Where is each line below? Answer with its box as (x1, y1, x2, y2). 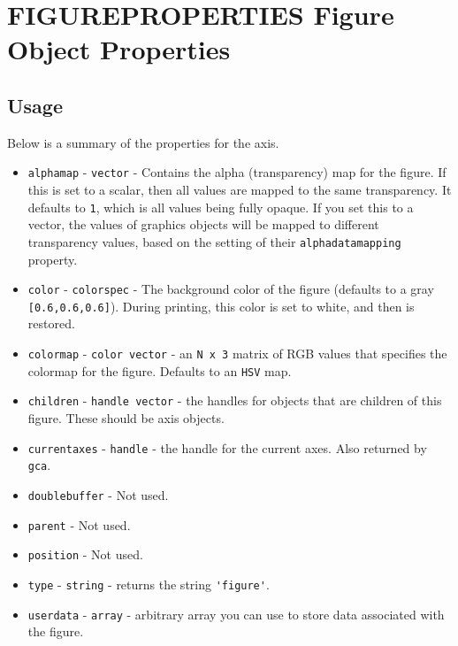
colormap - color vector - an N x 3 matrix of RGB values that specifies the (27, 344, 447, 363)
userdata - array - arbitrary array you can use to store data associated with (27, 604, 445, 623)
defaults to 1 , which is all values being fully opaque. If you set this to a (27, 197, 414, 216)
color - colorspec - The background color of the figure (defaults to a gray (27, 280, 434, 298)
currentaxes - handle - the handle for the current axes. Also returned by (27, 438, 427, 457)
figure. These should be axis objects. (27, 408, 225, 427)
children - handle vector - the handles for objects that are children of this (27, 391, 442, 410)
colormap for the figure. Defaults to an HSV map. (27, 361, 292, 380)
